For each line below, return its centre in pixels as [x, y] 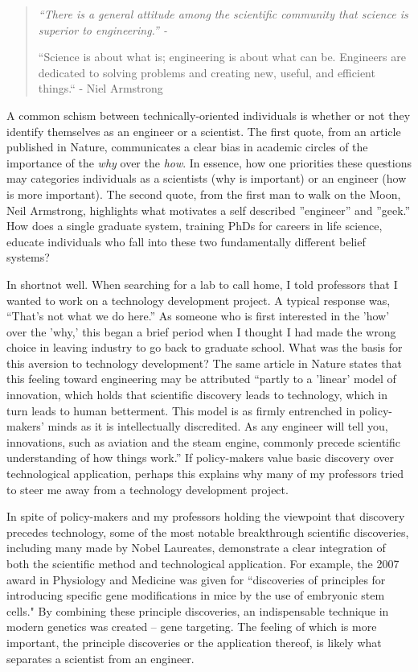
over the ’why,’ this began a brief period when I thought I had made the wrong [201, 331]
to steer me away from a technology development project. [148, 489]
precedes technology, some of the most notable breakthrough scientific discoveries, [208, 532]
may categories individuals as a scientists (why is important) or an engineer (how [207, 178]
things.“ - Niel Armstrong [100, 88]
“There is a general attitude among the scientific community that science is [223, 14]
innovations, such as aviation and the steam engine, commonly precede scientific [203, 441]
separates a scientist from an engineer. [100, 658]
